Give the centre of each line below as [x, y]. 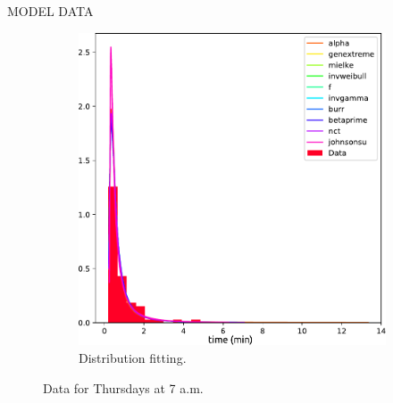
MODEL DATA [50, 11]
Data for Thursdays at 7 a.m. [123, 387]
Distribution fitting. [133, 358]
